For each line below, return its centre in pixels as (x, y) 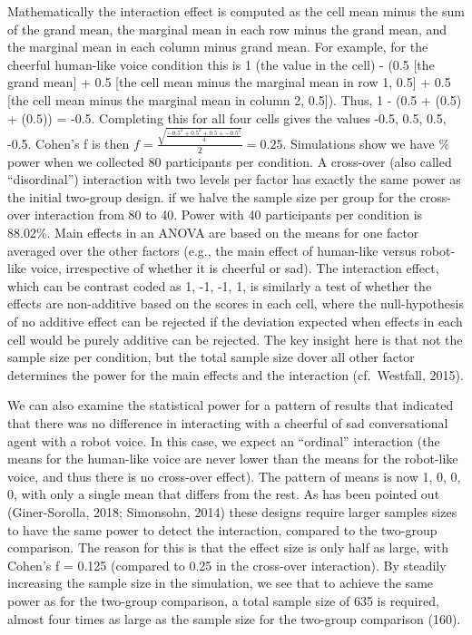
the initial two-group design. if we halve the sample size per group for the (211, 196)
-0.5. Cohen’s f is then (69, 143)
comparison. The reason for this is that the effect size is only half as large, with (228, 547)
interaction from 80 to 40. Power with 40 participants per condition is (228, 215)
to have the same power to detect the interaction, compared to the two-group (222, 529)
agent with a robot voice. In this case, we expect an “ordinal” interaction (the (224, 440)
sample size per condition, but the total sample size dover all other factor (211, 357)
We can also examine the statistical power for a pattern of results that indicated (231, 405)
